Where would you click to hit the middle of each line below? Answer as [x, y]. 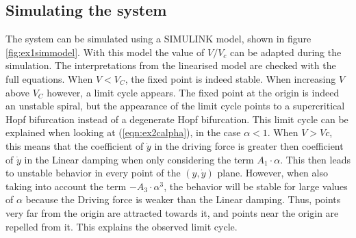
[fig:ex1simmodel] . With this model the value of [105, 52]
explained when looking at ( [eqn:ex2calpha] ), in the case [123, 132]
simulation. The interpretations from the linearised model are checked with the [171, 65]
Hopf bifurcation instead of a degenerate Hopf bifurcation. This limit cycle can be [177, 119]
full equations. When [49, 78]
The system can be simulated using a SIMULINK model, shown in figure [158, 39]
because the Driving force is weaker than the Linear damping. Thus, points [183, 199]
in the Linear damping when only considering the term [139, 159]
